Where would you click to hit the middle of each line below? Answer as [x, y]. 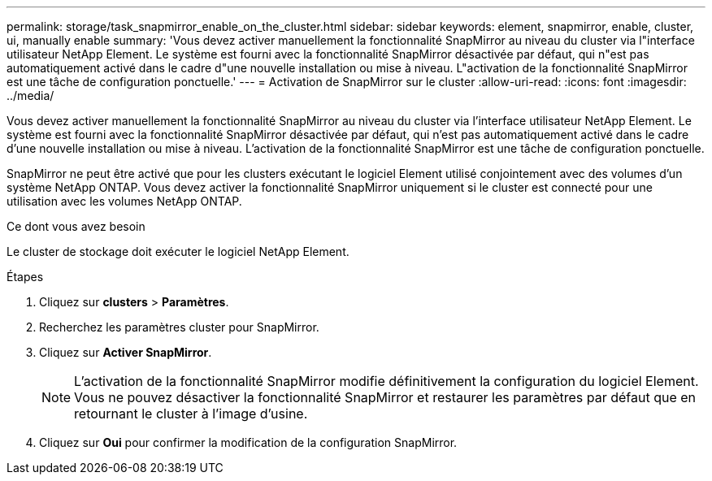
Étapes [25, 277]
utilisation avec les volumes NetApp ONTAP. [124, 201]
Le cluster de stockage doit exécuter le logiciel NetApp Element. [178, 251]
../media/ [30, 95]
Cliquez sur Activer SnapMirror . [126, 352]
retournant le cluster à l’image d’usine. [191, 414]
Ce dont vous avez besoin [76, 226]
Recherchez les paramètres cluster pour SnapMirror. [179, 327]
